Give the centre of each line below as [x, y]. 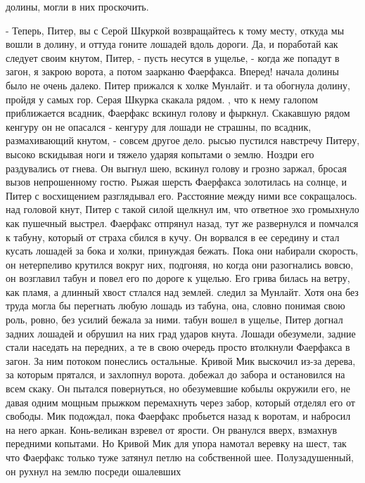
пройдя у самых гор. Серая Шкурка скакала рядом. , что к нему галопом [162, 99]
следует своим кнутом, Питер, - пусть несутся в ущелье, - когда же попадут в [173, 57]
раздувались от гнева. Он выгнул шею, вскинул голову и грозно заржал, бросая [176, 168]
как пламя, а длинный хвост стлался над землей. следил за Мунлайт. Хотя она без [182, 291]
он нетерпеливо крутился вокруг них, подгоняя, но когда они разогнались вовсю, [180, 264]
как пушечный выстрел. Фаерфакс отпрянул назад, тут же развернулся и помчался [182, 223]
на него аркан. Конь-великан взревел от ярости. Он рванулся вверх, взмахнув [172, 429]
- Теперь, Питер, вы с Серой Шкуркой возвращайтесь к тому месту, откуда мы [175, 30]
